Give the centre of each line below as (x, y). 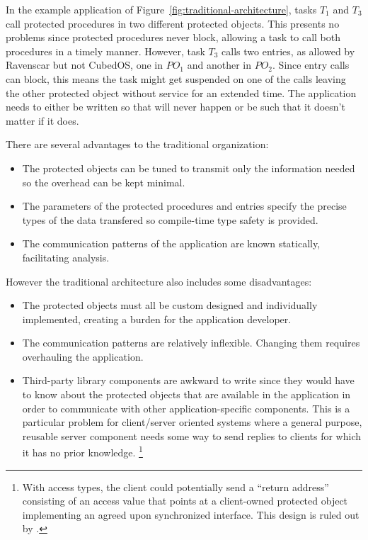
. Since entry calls (311, 65)
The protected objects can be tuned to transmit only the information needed (189, 168)
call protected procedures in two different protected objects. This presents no (173, 23)
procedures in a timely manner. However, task (105, 51)
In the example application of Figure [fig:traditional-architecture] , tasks (161, 9)
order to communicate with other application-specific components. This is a (186, 408)
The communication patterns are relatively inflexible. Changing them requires (191, 343)
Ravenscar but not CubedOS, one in (84, 65)
